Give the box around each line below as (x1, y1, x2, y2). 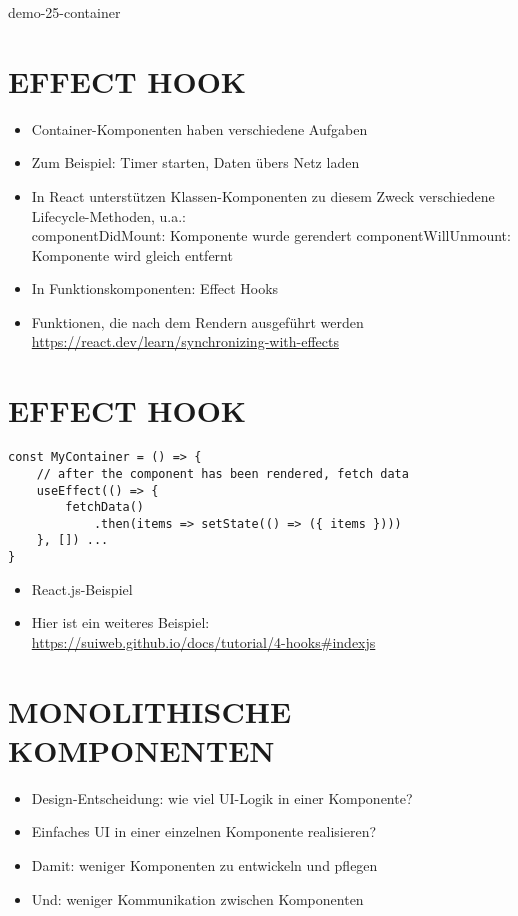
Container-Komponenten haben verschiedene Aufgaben (31, 118, 368, 139)
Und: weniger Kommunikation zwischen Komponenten (31, 888, 364, 909)
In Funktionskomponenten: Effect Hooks (31, 278, 279, 299)
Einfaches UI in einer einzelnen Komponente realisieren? (31, 821, 377, 842)
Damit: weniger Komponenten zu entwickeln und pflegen (31, 855, 378, 876)
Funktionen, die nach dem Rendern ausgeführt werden (31, 311, 364, 332)
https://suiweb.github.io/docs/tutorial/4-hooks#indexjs (31, 631, 376, 652)
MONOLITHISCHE (8, 690, 292, 731)
